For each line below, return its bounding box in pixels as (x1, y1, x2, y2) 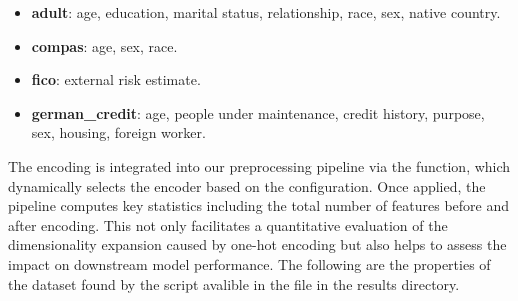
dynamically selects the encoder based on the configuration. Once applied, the (8, 175, 486, 196)
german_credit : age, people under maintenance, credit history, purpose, (31, 102, 485, 123)
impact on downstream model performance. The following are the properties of (8, 253, 491, 274)
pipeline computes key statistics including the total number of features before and (8, 195, 510, 216)
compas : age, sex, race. (31, 35, 178, 56)
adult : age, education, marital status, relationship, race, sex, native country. (31, 2, 501, 22)
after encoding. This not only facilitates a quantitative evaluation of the (8, 214, 448, 235)
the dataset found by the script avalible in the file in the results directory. (8, 273, 460, 294)
